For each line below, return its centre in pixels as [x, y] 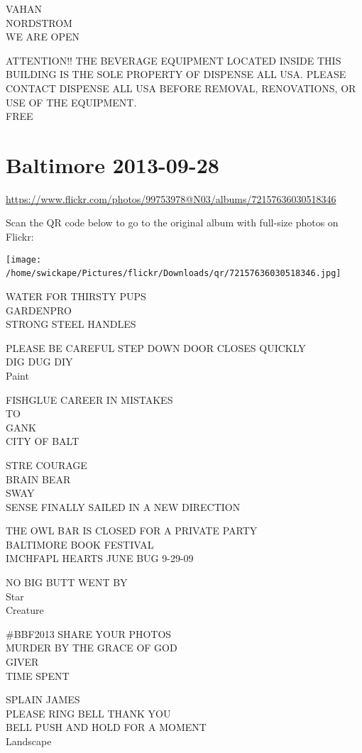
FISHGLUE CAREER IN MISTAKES [89, 399]
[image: [24, 259]
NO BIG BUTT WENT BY [67, 582]
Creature [25, 610]
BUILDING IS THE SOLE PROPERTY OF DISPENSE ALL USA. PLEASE [176, 74]
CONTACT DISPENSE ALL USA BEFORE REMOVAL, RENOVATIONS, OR [181, 88]
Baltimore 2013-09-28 [113, 164]
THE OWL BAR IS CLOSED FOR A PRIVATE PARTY [132, 531]
